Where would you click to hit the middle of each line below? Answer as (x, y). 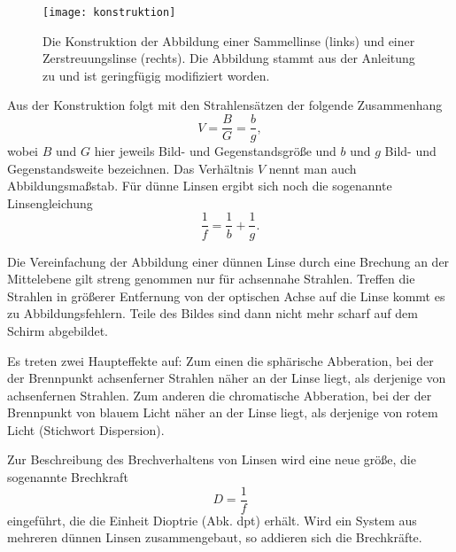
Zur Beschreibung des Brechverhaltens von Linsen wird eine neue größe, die (212, 459)
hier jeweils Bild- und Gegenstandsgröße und (215, 151)
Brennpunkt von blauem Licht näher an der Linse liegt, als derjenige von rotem (223, 412)
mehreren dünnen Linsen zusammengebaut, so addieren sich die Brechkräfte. (215, 537)
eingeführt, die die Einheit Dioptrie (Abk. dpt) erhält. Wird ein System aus (212, 520)
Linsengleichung (50, 202)
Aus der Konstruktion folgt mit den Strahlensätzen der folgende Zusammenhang (225, 105)
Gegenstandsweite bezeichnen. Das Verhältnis (131, 168)
